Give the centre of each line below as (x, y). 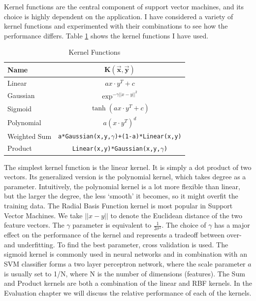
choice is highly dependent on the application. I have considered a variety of (119, 16)
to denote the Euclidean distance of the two (176, 215)
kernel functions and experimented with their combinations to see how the (116, 26)
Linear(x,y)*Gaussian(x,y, (116, 149)
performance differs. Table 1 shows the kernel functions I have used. (106, 35)
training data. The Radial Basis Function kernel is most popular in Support (118, 205)
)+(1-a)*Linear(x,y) (148, 137)
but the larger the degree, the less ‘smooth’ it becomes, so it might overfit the (121, 196)
